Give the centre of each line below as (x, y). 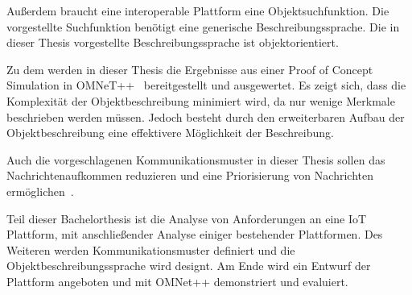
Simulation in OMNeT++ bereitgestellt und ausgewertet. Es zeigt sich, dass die (206, 85)
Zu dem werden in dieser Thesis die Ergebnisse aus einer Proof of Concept (190, 69)
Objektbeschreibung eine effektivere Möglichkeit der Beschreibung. (170, 133)
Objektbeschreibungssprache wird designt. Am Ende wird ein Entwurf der (189, 266)
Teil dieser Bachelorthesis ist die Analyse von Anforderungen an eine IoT (187, 218)
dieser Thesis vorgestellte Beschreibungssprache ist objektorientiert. (173, 42)
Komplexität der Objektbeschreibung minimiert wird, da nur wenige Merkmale (201, 100)
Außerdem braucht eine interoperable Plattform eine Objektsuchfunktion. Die (198, 10)
